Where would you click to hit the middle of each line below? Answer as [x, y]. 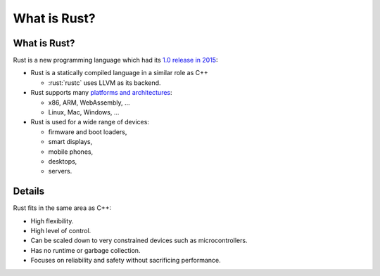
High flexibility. [52, 221]
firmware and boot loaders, [88, 132]
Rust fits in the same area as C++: [62, 208]
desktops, [63, 161]
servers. [60, 171]
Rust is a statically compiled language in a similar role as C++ [120, 73]
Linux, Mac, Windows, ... [84, 112]
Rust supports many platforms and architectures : [101, 93]
